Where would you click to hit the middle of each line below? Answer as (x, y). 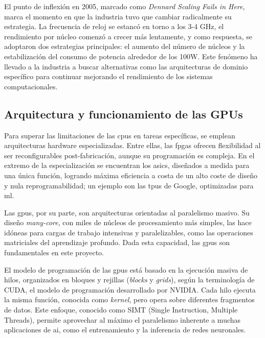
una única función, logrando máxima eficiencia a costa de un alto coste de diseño (131, 175)
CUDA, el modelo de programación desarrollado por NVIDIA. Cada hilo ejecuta (130, 289)
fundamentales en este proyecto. (54, 252)
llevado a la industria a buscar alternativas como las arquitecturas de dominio (126, 66)
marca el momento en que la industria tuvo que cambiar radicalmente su (118, 16)
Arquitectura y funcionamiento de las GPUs (124, 114)
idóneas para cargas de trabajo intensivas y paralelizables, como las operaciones (129, 232)
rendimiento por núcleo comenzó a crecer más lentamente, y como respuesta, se (128, 36)
